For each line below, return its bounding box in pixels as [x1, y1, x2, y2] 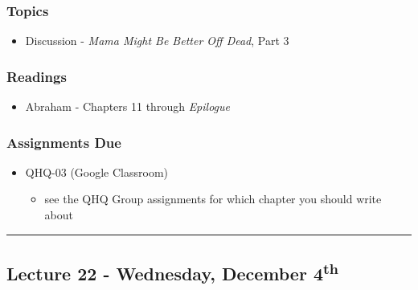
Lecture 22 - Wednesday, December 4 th [6, 258, 338, 286]
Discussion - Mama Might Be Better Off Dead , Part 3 [25, 32, 289, 49]
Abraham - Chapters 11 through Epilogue [25, 98, 230, 115]
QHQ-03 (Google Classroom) [25, 163, 169, 180]
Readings [6, 66, 67, 86]
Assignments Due [6, 132, 121, 152]
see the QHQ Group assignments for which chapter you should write [44, 190, 382, 207]
